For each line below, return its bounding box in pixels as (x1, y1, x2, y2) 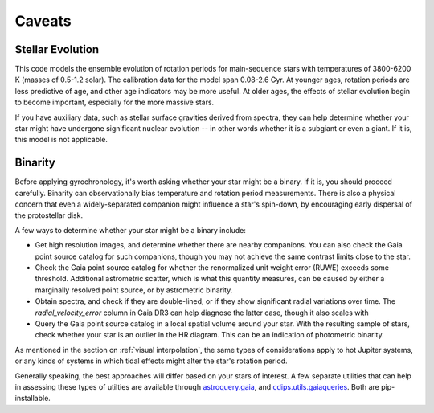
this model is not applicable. (14, 135, 108, 145)
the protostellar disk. (14, 211, 84, 220)
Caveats (14, 12, 72, 30)
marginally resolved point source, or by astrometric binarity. (35, 285, 233, 295)
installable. (14, 394, 51, 403)
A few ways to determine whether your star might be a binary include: (14, 225, 247, 235)
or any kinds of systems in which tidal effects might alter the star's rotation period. (14, 356, 289, 366)
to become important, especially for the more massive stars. (14, 97, 215, 108)
